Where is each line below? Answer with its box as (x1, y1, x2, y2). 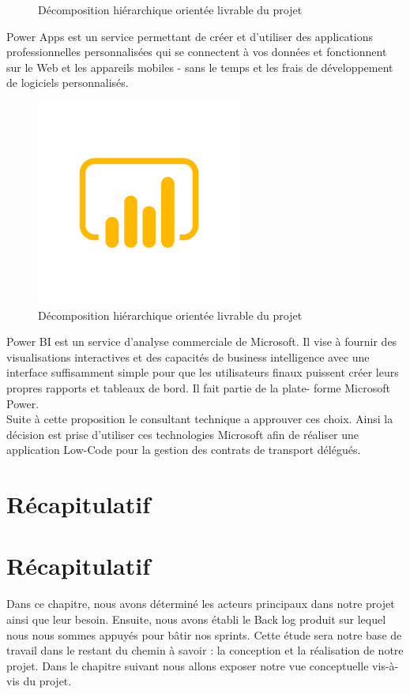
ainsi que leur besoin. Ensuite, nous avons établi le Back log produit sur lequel (6, 611, 386, 627)
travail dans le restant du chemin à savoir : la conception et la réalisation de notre (6, 642, 404, 658)
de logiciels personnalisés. (6, 74, 129, 91)
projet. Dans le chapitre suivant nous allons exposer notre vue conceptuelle (6, 657, 369, 673)
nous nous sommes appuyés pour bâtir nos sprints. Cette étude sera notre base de (6, 626, 402, 643)
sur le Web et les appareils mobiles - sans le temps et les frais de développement (6, 58, 393, 75)
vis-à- (372, 657, 399, 673)
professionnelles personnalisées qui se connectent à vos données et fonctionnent (6, 43, 387, 60)
